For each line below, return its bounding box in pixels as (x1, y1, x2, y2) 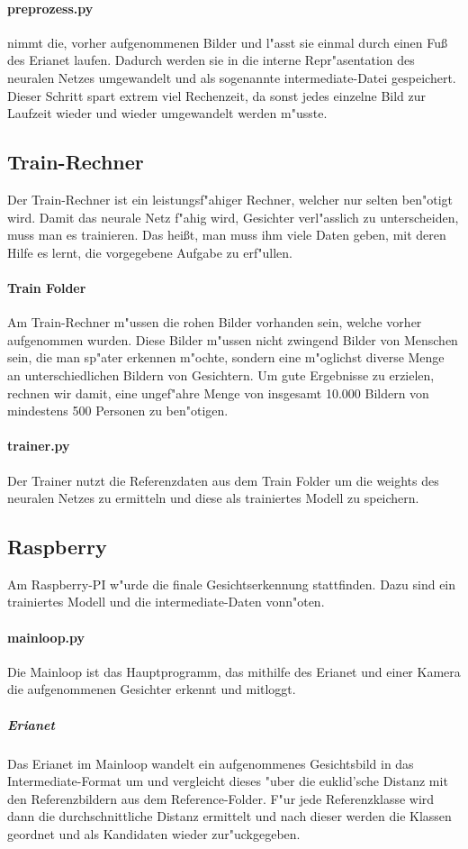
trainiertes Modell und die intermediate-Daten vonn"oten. (7, 592, 325, 611)
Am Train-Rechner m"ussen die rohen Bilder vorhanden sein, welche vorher (7, 313, 422, 332)
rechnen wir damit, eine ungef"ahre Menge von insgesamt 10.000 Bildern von (7, 383, 429, 402)
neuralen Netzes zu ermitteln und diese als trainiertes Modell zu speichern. (7, 488, 419, 507)
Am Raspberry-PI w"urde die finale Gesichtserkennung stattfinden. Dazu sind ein (7, 574, 456, 593)
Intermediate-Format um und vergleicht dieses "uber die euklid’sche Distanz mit (7, 771, 448, 790)
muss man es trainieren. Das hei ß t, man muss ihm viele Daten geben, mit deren (7, 225, 446, 244)
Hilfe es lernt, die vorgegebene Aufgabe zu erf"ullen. (7, 242, 292, 261)
